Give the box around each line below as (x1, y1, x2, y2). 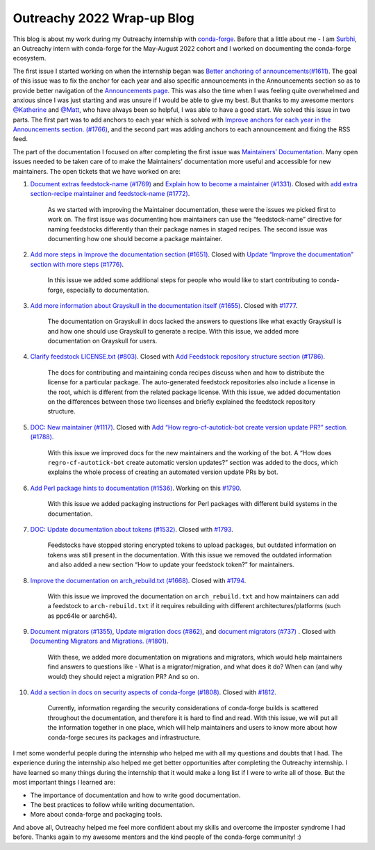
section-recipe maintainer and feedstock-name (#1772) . (30, 190, 190, 198)
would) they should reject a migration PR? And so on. (47, 672, 199, 680)
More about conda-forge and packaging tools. (30, 810, 162, 819)
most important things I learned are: (12, 778, 116, 787)
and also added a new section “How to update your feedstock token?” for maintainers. (47, 560, 294, 569)
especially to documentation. (66, 286, 149, 294)
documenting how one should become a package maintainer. (47, 234, 223, 243)
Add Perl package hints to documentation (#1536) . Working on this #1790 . (30, 484, 242, 492)
